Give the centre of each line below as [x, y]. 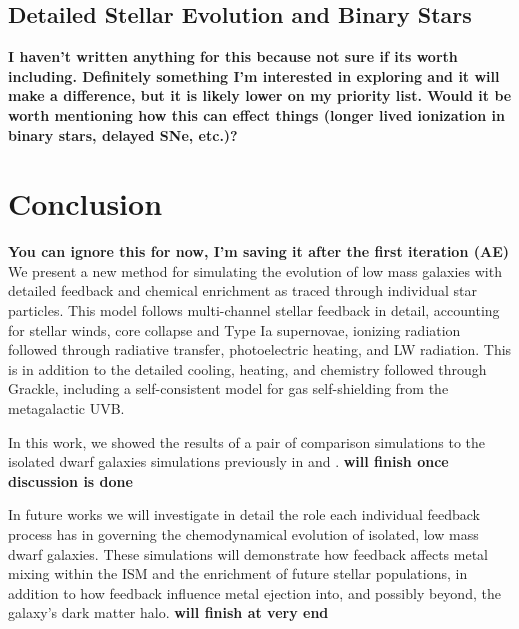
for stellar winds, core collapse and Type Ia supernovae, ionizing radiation [234, 329]
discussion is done [70, 480]
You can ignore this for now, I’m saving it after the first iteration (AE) [258, 251]
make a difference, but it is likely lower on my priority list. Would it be [260, 95]
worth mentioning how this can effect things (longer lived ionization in [257, 114]
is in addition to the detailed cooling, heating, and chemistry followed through [247, 368]
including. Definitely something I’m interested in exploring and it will [254, 75]
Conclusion [85, 203]
